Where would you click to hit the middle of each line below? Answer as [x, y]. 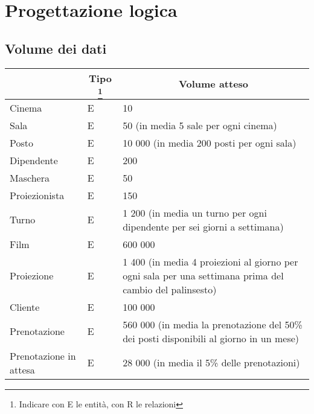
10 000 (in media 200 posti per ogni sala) [210, 142]
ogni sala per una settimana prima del [203, 275]
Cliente [25, 307]
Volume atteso [214, 84]
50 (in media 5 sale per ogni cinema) [200, 125]
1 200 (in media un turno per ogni [195, 212]
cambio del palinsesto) [170, 289]
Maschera [30, 177]
